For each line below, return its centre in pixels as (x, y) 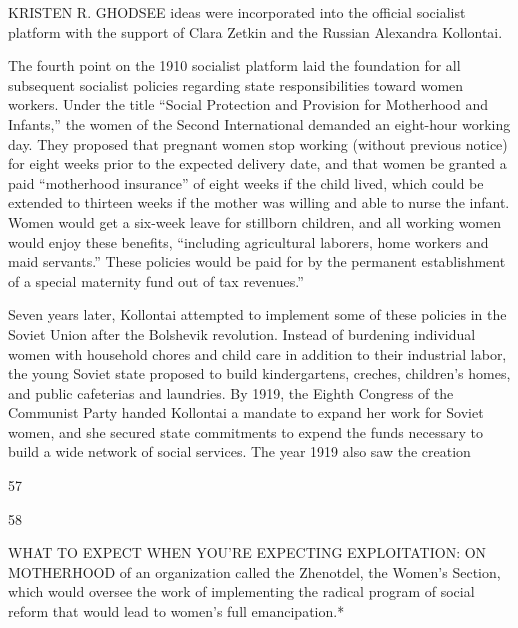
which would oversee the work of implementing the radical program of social (241, 591)
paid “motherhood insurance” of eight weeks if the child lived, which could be (246, 182)
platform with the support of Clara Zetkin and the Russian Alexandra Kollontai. (255, 31)
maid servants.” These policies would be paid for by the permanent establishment (257, 261)
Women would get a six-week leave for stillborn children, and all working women (255, 221)
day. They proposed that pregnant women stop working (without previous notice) (258, 143)
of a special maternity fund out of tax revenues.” (156, 280)
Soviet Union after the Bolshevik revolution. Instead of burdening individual (242, 333)
